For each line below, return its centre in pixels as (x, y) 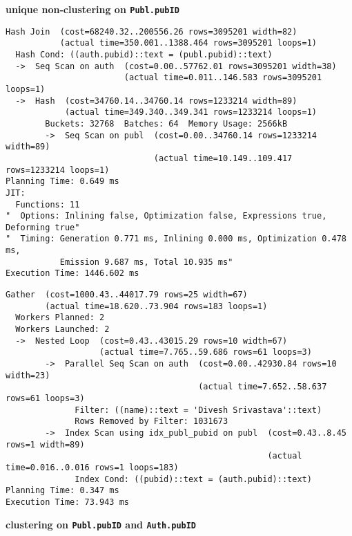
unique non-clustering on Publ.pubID (92, 9)
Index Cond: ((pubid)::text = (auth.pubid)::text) (193, 479)
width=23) (28, 375)
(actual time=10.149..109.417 (223, 158)
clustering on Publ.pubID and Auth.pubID (101, 524)
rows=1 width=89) (45, 444)
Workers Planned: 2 (60, 318)
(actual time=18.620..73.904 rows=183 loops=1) (156, 306)
